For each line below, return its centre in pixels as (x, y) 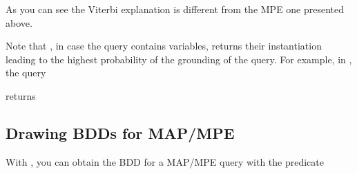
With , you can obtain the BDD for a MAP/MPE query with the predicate (165, 161)
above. (19, 22)
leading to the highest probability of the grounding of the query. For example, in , (179, 59)
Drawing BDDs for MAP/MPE (120, 132)
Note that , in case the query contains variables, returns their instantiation (164, 46)
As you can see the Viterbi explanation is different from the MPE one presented (175, 9)
